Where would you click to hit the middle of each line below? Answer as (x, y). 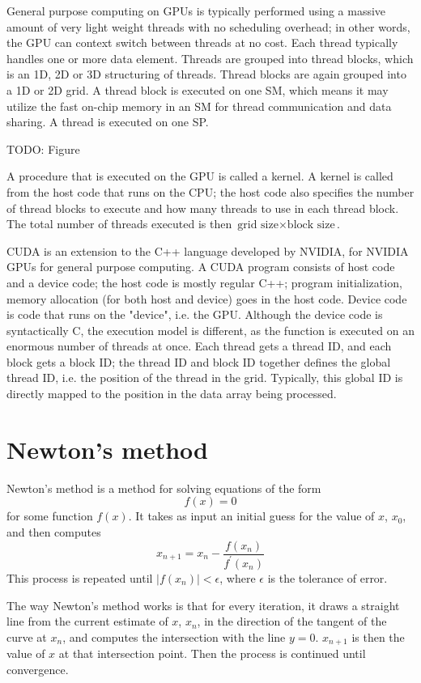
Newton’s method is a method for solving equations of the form (164, 488)
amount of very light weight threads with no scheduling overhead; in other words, (208, 26)
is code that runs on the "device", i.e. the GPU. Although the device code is (195, 314)
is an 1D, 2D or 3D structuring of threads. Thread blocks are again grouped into (206, 74)
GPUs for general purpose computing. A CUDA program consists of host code (201, 267)
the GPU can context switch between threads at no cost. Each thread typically (202, 42)
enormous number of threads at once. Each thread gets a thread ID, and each (199, 346)
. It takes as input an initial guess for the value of (251, 516)
